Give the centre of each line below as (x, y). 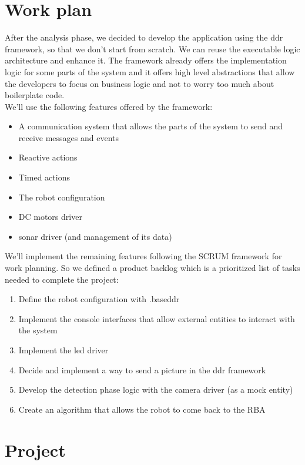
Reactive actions (48, 157)
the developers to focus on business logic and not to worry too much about (140, 83)
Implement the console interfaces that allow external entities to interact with (157, 318)
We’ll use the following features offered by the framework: (109, 106)
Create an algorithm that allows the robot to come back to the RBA (142, 409)
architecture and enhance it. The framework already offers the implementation (146, 60)
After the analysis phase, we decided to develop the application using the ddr (144, 37)
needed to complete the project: (62, 279)
